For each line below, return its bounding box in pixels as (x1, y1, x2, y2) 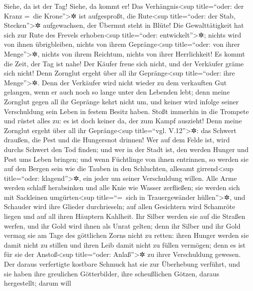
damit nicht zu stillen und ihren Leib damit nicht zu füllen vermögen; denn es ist (4, 239, 246, 250)
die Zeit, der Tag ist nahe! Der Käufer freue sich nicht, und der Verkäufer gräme (4, 58, 244, 68)
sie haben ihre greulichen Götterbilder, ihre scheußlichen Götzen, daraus (4, 268, 219, 278)
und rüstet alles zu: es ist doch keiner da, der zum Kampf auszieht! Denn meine (4, 116, 242, 126)
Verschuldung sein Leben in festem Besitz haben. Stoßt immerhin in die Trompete (4, 106, 249, 116)
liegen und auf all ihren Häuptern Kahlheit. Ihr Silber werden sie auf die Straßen (4, 211, 246, 221)
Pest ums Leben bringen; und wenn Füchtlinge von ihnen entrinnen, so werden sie (4, 154, 249, 164)
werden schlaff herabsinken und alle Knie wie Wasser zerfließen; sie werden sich (4, 182, 240, 193)
